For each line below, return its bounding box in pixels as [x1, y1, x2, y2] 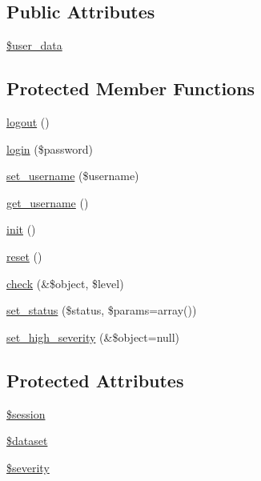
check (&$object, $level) [6, 275, 124, 291]
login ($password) [6, 140, 93, 157]
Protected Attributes [6, 367, 184, 392]
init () [6, 221, 36, 238]
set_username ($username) [6, 167, 139, 184]
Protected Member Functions [6, 76, 255, 101]
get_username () [6, 194, 89, 210]
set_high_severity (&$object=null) [6, 328, 180, 345]
